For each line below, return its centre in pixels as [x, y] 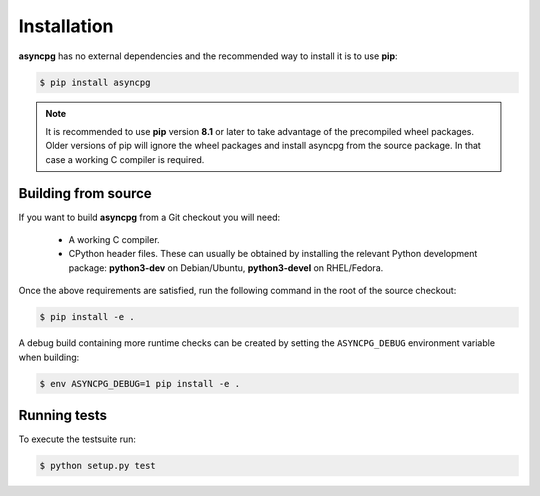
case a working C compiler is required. [125, 159]
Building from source [85, 193]
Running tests [63, 415]
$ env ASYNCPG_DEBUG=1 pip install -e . [139, 383]
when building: [49, 357]
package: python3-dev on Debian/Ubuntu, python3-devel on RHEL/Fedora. [226, 267]
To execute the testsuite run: [77, 439]
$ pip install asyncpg [95, 82]
